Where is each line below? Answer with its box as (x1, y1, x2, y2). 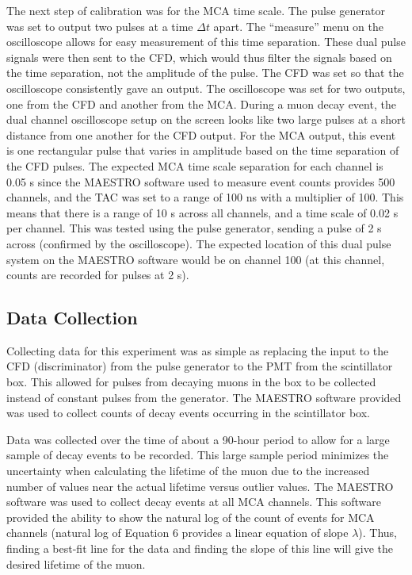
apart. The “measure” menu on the (213, 17, 384, 34)
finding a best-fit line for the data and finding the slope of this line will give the (6, 540, 393, 557)
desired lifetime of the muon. (6, 555, 146, 572)
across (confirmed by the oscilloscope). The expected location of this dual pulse (6, 235, 391, 251)
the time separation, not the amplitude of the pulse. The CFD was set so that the (6, 64, 404, 81)
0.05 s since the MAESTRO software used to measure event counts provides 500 (6, 173, 395, 190)
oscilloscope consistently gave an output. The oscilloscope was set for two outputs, (6, 79, 406, 96)
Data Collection (6, 305, 138, 330)
